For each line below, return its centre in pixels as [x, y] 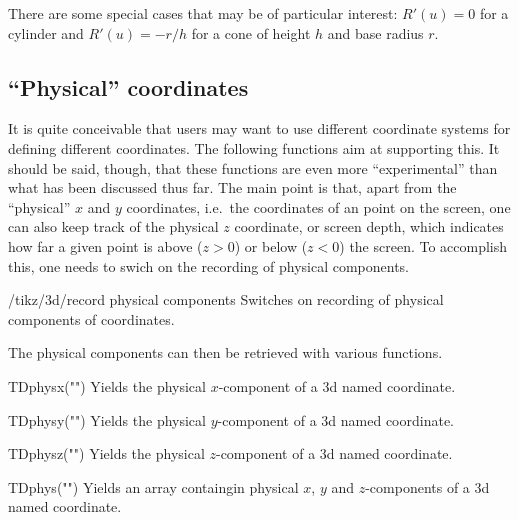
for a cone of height [251, 32]
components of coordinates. [91, 318]
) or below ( [271, 245]
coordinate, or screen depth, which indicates [369, 226]
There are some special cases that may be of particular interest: [203, 13]
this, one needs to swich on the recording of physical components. [209, 265]
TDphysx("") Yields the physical [107, 385]
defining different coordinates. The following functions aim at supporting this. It [254, 147]
